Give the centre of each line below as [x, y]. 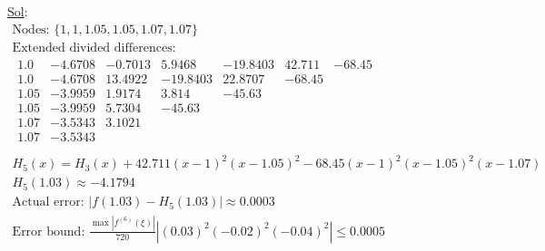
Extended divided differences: [94, 48]
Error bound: [49, 232]
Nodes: [31, 29]
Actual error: [48, 203]
